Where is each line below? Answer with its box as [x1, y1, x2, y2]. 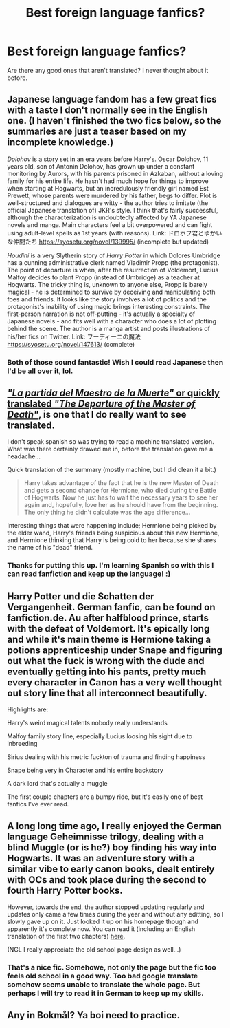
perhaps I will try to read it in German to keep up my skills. [7, 988, 204, 998]
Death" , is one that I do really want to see [7, 409, 187, 420]
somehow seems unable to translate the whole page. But [7, 979, 200, 989]
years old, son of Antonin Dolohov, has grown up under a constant [7, 162, 195, 170]
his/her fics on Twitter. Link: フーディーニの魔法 [7, 332, 141, 341]
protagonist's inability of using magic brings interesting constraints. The [7, 302, 211, 310]
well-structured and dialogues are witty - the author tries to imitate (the [7, 198, 209, 207]
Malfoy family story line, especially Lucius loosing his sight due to [7, 732, 193, 740]
